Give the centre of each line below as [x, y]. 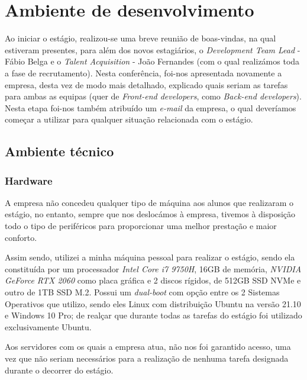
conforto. [21, 237]
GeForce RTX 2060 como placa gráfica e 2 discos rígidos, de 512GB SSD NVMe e [153, 280]
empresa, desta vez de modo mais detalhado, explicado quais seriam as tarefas [146, 84]
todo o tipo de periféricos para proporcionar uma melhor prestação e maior [141, 226]
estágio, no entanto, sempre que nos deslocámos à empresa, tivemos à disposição [150, 214]
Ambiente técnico [59, 151]
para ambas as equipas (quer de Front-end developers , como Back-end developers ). [153, 96]
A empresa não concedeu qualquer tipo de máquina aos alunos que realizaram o [149, 202]
